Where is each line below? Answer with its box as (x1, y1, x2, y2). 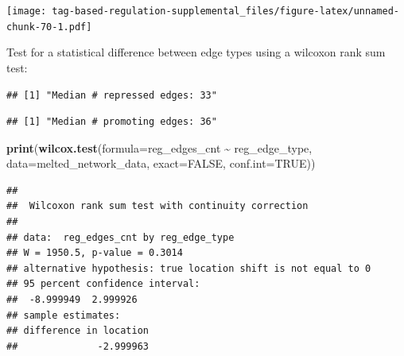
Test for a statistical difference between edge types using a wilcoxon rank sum (6, 44, 386, 60)
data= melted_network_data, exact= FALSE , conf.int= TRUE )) (6, 155, 316, 172)
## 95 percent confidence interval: (6, 278, 200, 290)
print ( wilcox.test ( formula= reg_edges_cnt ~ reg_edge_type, (6, 139, 313, 156)
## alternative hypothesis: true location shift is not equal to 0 (6, 262, 371, 274)
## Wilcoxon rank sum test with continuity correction (6, 200, 309, 212)
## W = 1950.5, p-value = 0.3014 (6, 247, 183, 259)
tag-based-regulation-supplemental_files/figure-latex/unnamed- (52, 6, 399, 17)
